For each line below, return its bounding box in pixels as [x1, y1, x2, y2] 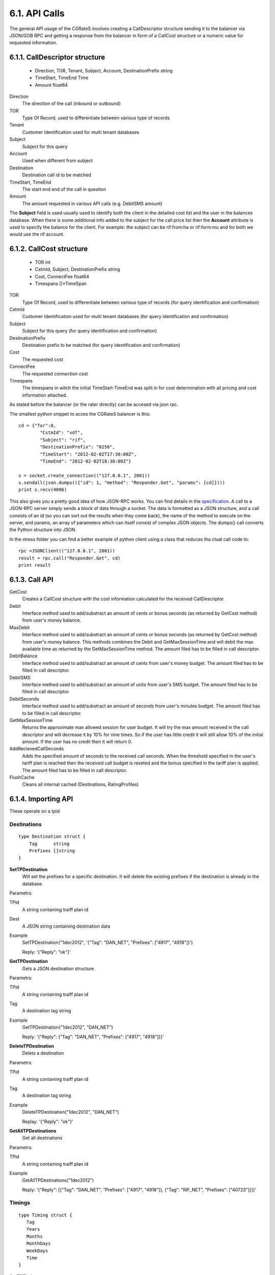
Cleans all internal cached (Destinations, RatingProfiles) [22, 781, 139, 787]
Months [26, 1233, 43, 1239]
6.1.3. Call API [9, 575, 53, 584]
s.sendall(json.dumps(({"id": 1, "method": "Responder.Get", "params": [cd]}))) [18, 480, 226, 486]
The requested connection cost [22, 370, 89, 377]
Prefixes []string [29, 848, 75, 854]
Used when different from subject [22, 158, 93, 164]
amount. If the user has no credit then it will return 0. [22, 738, 132, 745]
